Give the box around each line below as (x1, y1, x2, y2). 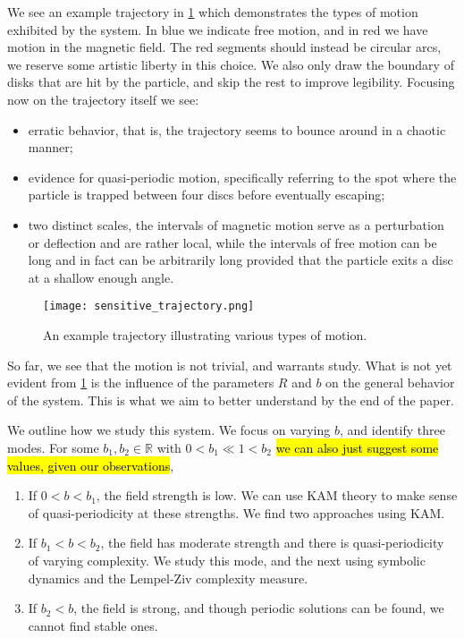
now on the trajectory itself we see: (7, 89, 199, 108)
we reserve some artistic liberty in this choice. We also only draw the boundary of (7, 55, 454, 73)
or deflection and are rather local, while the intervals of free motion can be (28, 233, 437, 251)
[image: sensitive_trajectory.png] (43, 300, 255, 313)
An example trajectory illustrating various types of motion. (43, 325, 367, 344)
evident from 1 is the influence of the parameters (7, 373, 274, 392)
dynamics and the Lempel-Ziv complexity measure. (28, 568, 308, 587)
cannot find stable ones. (28, 616, 158, 634)
